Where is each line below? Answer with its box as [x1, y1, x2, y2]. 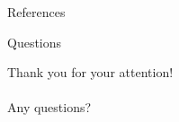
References [7, 3, 66, 21]
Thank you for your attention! [7, 63, 174, 82]
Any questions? [7, 98, 92, 117]
